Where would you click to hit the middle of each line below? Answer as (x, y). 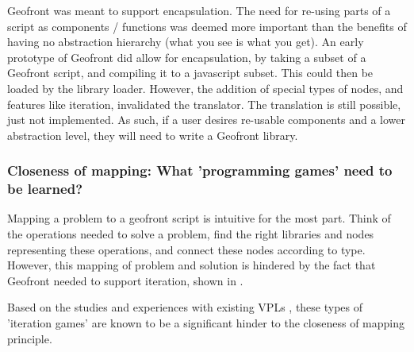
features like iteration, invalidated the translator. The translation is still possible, (204, 104)
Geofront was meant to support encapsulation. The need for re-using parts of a (199, 10)
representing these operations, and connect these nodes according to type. (186, 249)
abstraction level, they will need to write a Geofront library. (153, 135)
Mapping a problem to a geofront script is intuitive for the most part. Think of (199, 218)
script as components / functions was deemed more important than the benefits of (207, 26)
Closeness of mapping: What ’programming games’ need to (200, 170)
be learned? (45, 189)
